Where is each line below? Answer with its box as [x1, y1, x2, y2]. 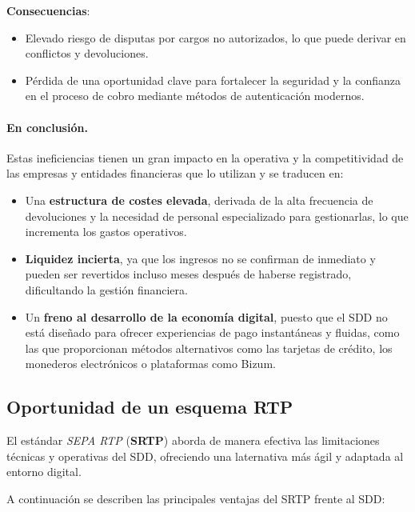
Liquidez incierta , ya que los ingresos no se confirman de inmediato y [25, 250, 376, 266]
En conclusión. [6, 118, 88, 135]
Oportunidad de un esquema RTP [6, 394, 293, 419]
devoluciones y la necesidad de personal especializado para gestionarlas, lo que [25, 207, 409, 224]
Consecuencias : [6, 2, 90, 18]
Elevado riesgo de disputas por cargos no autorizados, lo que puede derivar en [25, 29, 406, 46]
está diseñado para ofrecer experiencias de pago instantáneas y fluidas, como [25, 324, 400, 341]
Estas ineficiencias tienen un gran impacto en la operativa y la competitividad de [6, 149, 404, 166]
